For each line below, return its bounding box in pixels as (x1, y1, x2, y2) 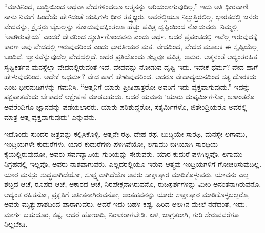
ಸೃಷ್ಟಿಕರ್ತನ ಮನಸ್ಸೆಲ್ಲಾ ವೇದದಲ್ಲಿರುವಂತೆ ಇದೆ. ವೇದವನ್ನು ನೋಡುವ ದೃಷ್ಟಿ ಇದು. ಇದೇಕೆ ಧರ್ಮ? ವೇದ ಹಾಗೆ (4, 61, 258, 72)
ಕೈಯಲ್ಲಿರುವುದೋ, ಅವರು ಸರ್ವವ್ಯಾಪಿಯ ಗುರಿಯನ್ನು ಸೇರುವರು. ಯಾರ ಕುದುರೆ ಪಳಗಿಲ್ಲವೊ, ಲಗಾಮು (4, 149, 243, 159)
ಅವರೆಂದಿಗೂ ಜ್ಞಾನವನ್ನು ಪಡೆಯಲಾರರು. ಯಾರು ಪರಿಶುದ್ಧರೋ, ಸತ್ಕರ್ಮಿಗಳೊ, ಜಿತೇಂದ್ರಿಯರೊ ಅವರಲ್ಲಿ (4, 101, 247, 112)
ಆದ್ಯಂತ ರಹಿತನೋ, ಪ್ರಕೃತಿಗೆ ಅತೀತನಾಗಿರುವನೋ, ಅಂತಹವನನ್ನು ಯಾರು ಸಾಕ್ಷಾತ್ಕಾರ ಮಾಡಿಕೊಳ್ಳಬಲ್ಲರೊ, (4, 188, 250, 199)
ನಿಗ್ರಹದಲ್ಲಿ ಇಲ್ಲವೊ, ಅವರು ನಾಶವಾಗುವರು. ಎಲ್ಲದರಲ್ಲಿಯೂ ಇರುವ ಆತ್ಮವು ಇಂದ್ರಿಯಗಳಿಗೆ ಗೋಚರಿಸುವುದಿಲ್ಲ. (4, 158, 262, 169)
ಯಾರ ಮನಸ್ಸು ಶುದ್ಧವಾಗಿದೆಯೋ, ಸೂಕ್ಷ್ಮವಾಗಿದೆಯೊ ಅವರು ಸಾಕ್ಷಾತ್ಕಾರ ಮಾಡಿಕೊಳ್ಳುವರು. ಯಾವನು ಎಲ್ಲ (4, 168, 249, 179)
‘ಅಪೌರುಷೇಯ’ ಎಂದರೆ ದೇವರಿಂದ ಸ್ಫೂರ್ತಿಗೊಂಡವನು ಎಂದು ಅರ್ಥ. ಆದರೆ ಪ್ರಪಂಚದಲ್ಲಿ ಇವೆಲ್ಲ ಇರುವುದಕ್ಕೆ (4, 31, 257, 41)
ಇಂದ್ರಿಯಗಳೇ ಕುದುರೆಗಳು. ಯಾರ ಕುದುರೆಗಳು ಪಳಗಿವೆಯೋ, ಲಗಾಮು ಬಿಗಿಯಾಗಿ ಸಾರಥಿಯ (4, 138, 218, 149)
